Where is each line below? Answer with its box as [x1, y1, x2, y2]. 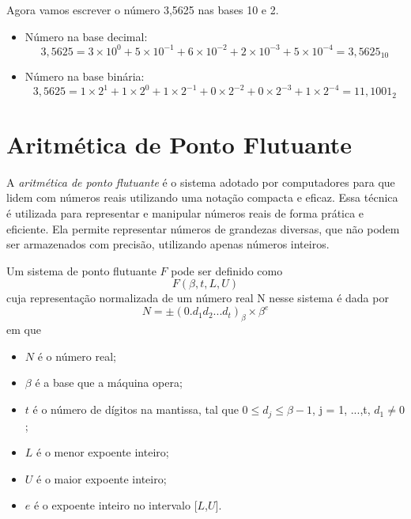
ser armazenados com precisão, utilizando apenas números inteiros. [6, 236, 330, 252]
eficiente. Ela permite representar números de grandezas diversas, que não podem [6, 220, 400, 237]
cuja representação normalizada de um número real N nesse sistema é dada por [6, 290, 389, 306]
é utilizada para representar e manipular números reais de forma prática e [6, 205, 364, 221]
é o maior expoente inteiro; [36, 470, 167, 487]
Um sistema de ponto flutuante [6, 262, 156, 278]
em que [6, 321, 41, 338]
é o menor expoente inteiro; [36, 444, 169, 460]
